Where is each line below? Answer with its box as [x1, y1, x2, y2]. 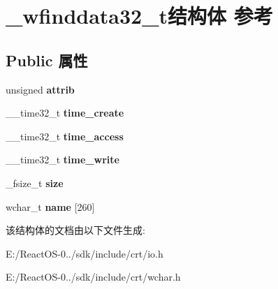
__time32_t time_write [6, 152, 119, 167]
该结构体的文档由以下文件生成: [6, 223, 145, 237]
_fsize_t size [6, 175, 64, 190]
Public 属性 [6, 49, 88, 71]
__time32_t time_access [6, 128, 124, 143]
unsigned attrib [6, 82, 75, 96]
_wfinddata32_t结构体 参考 [6, 1, 273, 30]
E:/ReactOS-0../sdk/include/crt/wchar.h [6, 269, 181, 284]
